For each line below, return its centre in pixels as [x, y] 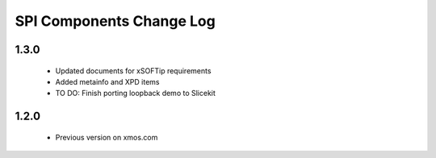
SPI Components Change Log [115, 21]
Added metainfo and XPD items [108, 81]
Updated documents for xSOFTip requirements [133, 71]
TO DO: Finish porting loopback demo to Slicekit [135, 94]
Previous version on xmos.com [107, 137]
